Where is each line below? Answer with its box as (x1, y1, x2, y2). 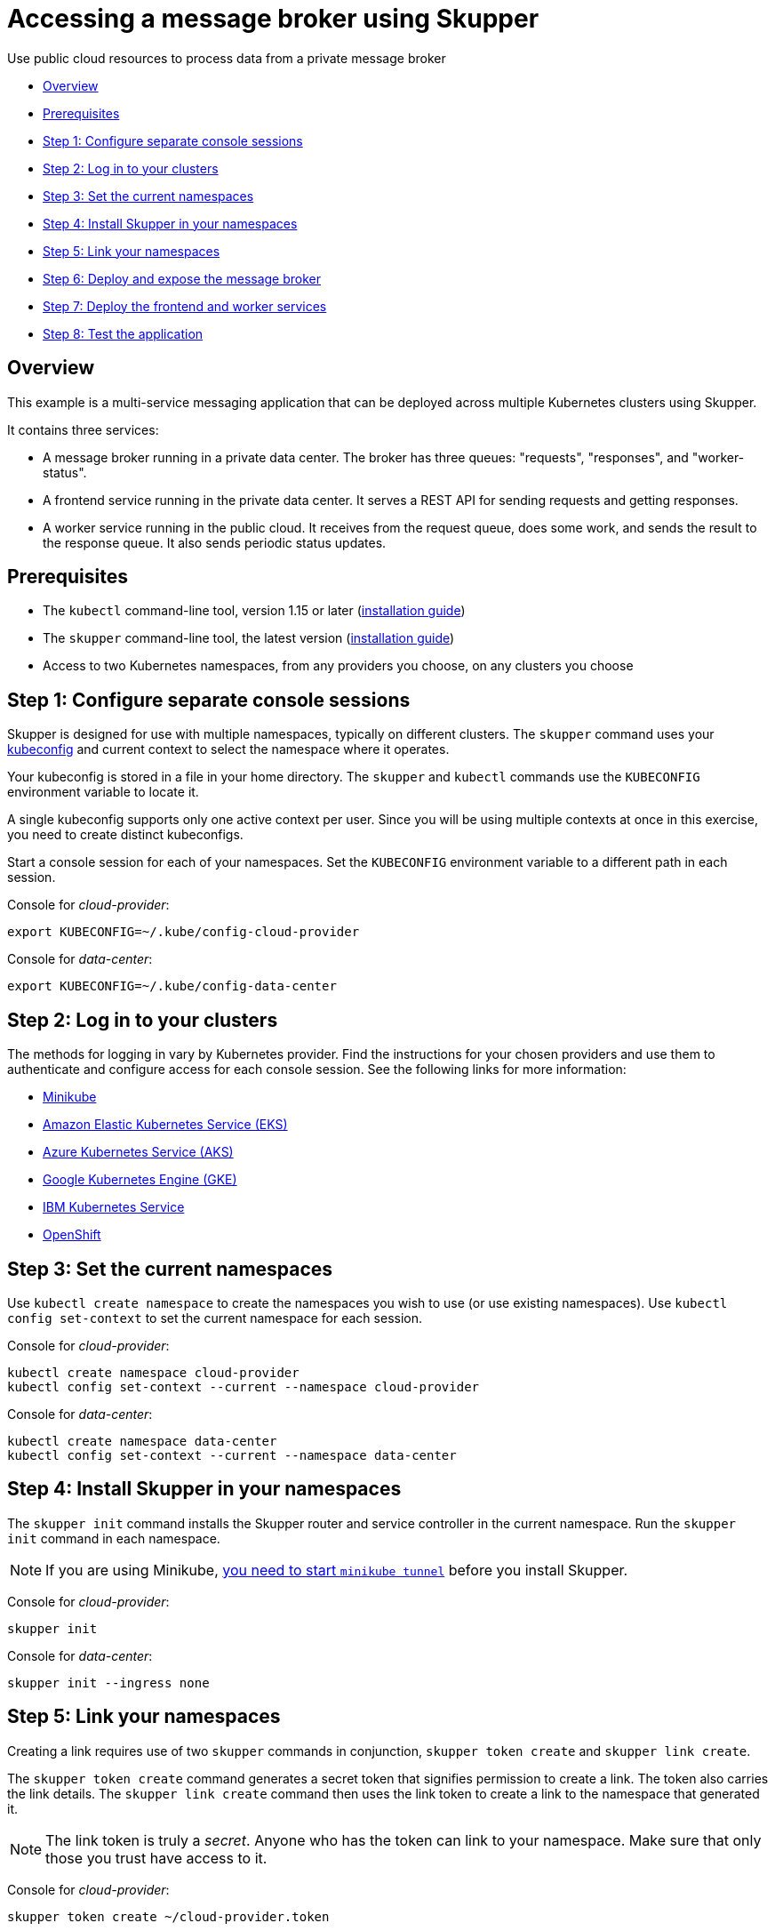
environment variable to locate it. (7, 784, 199, 800)
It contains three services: (7, 421, 159, 437)
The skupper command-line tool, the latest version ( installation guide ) (43, 630, 455, 646)
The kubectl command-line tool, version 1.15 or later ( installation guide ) (43, 603, 466, 619)
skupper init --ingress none (7, 1675, 210, 1690)
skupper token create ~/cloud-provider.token (7, 1909, 330, 1924)
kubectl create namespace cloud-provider (7, 1365, 300, 1380)
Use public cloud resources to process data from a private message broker (7, 50, 446, 66)
